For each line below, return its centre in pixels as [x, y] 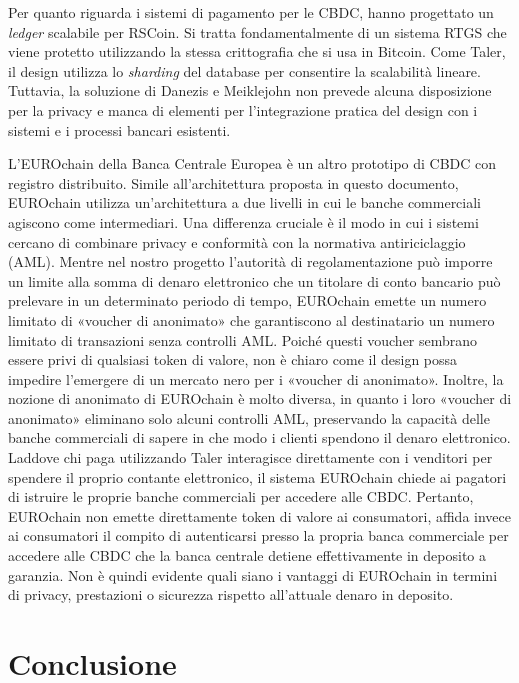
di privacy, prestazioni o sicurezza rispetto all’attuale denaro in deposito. [231, 594]
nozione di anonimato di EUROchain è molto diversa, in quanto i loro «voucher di [260, 398]
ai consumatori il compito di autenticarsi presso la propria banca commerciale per [258, 535]
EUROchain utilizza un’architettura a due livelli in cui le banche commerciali [245, 202]
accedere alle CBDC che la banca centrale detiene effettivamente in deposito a [247, 555]
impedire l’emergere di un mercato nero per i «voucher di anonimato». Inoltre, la [256, 378]
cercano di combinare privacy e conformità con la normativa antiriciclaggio [237, 241]
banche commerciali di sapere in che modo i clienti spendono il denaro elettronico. [259, 437]
